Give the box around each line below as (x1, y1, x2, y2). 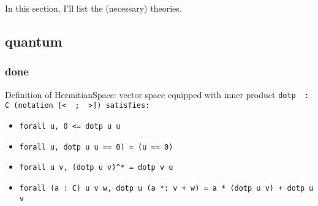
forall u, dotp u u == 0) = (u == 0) (19, 142, 173, 151)
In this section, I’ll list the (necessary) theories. (5, 2, 182, 14)
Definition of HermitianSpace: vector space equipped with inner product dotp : (5, 88, 309, 101)
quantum (5, 31, 62, 50)
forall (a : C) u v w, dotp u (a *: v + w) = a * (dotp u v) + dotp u (19, 183, 314, 193)
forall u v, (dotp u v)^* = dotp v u (19, 163, 173, 172)
